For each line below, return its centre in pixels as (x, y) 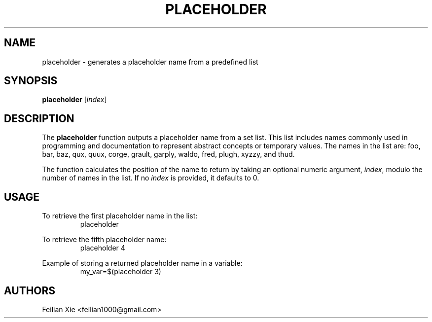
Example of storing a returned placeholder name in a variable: (142, 263)
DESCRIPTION (39, 118)
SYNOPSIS (31, 81)
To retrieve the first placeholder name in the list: (120, 216)
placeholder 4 (103, 248)
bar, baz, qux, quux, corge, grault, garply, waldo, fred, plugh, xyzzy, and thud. (168, 154)
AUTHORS (30, 290)
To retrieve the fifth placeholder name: (104, 240)
